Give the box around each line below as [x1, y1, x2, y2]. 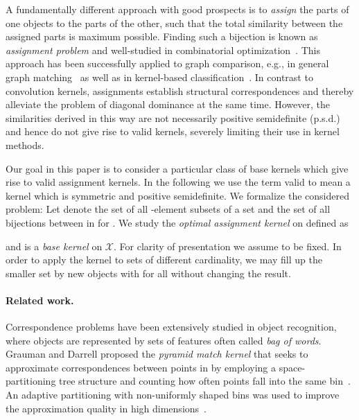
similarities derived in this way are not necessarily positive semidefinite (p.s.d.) [6, 110, 340, 125]
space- [279, 360, 306, 374]
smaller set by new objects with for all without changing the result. [6, 265, 291, 280]
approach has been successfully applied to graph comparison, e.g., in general [6, 56, 329, 71]
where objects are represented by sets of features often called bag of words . [6, 333, 322, 347]
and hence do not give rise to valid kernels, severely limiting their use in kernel [6, 124, 340, 139]
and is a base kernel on [6, 238, 103, 253]
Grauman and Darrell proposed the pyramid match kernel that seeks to [6, 347, 308, 361]
